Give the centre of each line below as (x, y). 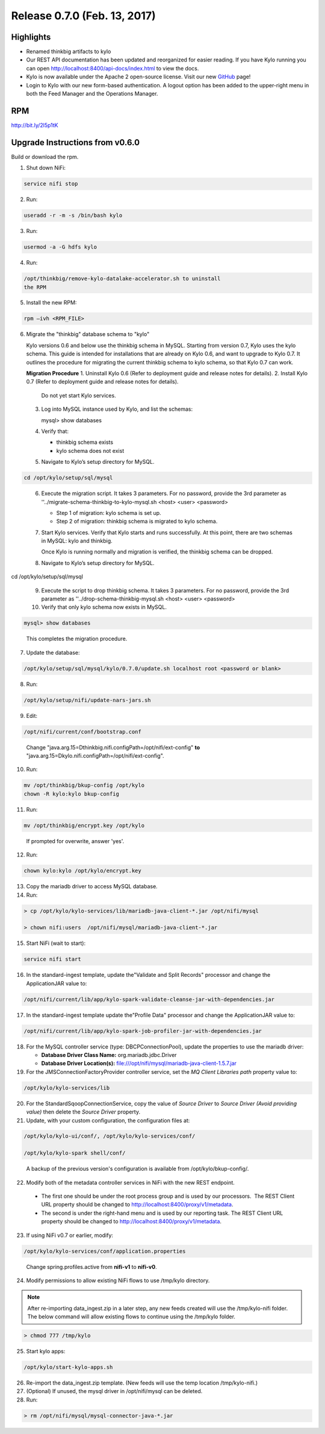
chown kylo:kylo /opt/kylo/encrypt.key (82, 871)
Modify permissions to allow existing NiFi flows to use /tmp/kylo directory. (118, 1280)
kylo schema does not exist (90, 450)
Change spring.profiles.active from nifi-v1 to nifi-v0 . (91, 1267)
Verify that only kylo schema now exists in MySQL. (104, 607)
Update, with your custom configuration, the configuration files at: (108, 1120)
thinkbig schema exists (85, 442)
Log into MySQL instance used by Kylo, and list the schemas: (117, 409)
